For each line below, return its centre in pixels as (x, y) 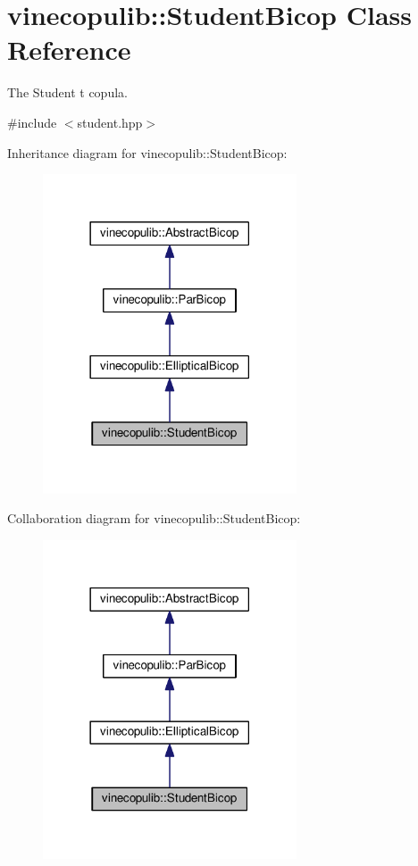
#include (32, 122)
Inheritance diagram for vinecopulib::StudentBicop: (147, 152)
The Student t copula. (67, 92)
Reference (69, 50)
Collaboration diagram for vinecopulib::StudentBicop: (154, 518)
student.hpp (110, 122)
